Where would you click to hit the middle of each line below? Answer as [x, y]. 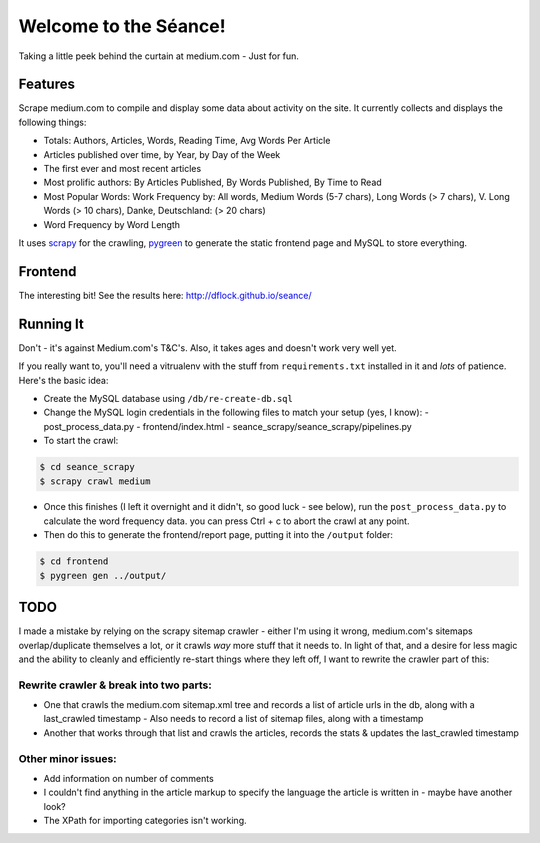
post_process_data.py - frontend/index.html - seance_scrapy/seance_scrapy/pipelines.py [227, 426]
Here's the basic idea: [63, 380]
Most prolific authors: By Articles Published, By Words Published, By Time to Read [212, 182]
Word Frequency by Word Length [111, 224]
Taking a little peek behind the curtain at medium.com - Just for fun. [159, 56]
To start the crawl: [81, 441]
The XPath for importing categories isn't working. [145, 821]
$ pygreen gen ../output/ [103, 575]
